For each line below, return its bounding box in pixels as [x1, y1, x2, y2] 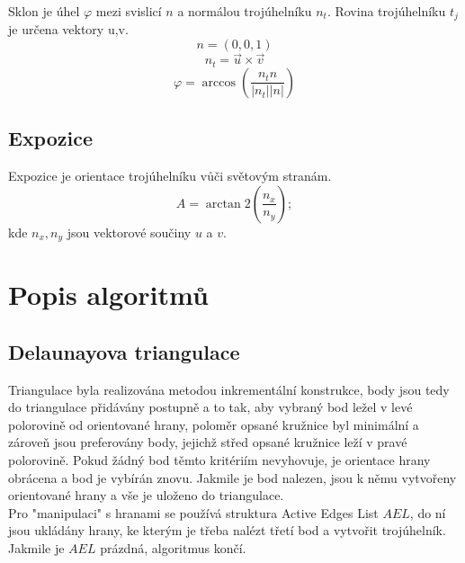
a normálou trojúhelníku [177, 2, 312, 20]
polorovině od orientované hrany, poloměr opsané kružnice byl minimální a [8, 415, 419, 433]
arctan [205, 197, 241, 210]
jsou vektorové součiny [67, 222, 192, 241]
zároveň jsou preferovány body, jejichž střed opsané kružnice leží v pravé [8, 433, 407, 451]
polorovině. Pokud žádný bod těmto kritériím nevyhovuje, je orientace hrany [8, 450, 431, 469]
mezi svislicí [95, 2, 162, 20]
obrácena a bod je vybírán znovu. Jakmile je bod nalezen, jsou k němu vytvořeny [8, 468, 457, 487]
